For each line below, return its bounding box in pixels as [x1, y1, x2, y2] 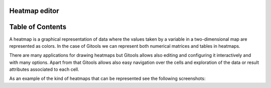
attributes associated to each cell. [9, 66, 80, 72]
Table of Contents [9, 23, 67, 31]
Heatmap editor [9, 7, 60, 15]
